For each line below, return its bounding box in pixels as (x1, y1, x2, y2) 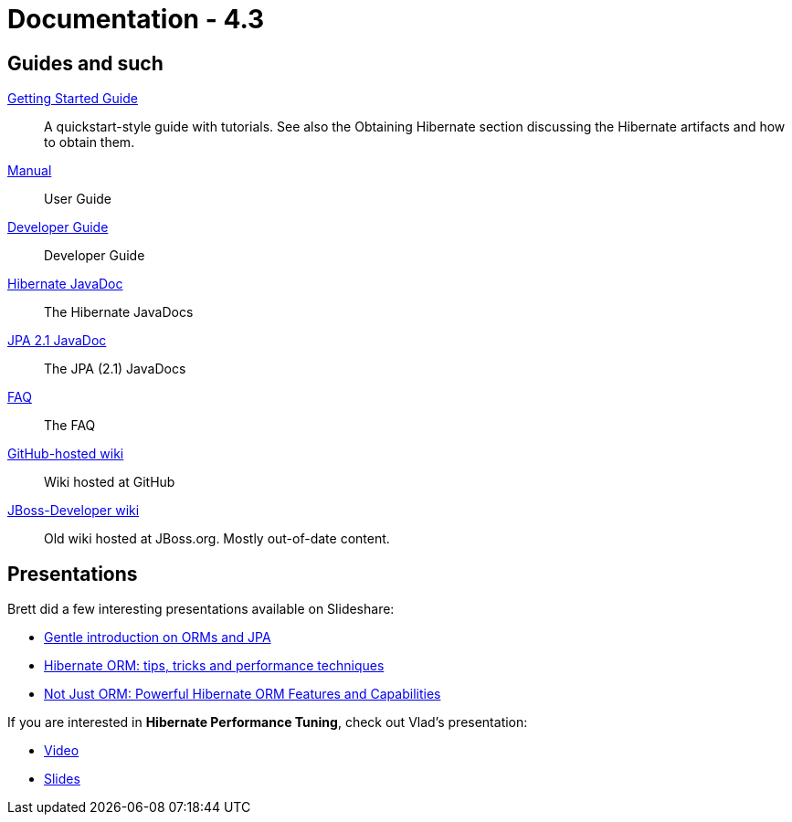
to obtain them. (44, 134, 135, 151)
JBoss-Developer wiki (7, 502, 140, 519)
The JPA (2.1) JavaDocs (44, 361, 186, 377)
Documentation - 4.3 (7, 4, 265, 35)
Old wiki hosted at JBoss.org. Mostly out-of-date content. (44, 531, 390, 547)
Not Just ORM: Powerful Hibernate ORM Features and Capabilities (44, 686, 441, 702)
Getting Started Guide (7, 90, 138, 107)
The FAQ (44, 417, 96, 434)
